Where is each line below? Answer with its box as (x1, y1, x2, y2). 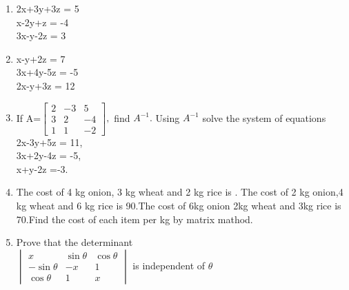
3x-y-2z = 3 (16, 28, 66, 43)
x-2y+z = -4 (16, 14, 69, 29)
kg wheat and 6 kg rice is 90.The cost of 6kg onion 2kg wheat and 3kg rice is (16, 198, 341, 213)
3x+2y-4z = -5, (16, 148, 81, 163)
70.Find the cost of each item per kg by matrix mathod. (16, 211, 253, 226)
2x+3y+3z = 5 (16, 1, 79, 15)
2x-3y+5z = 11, (16, 134, 83, 149)
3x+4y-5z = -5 (16, 65, 79, 79)
